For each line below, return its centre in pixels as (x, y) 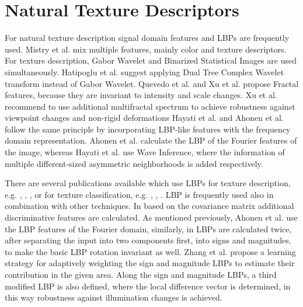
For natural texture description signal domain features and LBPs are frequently (147, 38)
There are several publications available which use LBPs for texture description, (148, 183)
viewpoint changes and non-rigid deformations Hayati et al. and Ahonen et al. (144, 118)
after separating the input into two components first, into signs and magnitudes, (148, 240)
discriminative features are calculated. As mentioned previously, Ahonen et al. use (151, 217)
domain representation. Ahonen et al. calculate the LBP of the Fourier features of (151, 140)
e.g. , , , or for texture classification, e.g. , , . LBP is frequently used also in (139, 194)
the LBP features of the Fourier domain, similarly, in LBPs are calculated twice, (148, 228)
